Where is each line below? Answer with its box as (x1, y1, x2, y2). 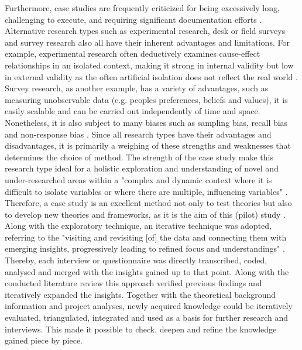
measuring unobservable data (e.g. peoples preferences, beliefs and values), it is (5, 93, 288, 105)
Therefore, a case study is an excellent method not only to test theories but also (5, 197, 292, 209)
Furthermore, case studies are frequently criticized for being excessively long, (5, 2, 280, 13)
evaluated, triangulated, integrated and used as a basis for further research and (5, 311, 289, 324)
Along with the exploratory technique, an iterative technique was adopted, (5, 219, 272, 232)
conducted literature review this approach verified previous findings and (5, 277, 262, 289)
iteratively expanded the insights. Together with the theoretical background (5, 288, 276, 300)
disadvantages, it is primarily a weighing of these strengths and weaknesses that (5, 139, 291, 152)
